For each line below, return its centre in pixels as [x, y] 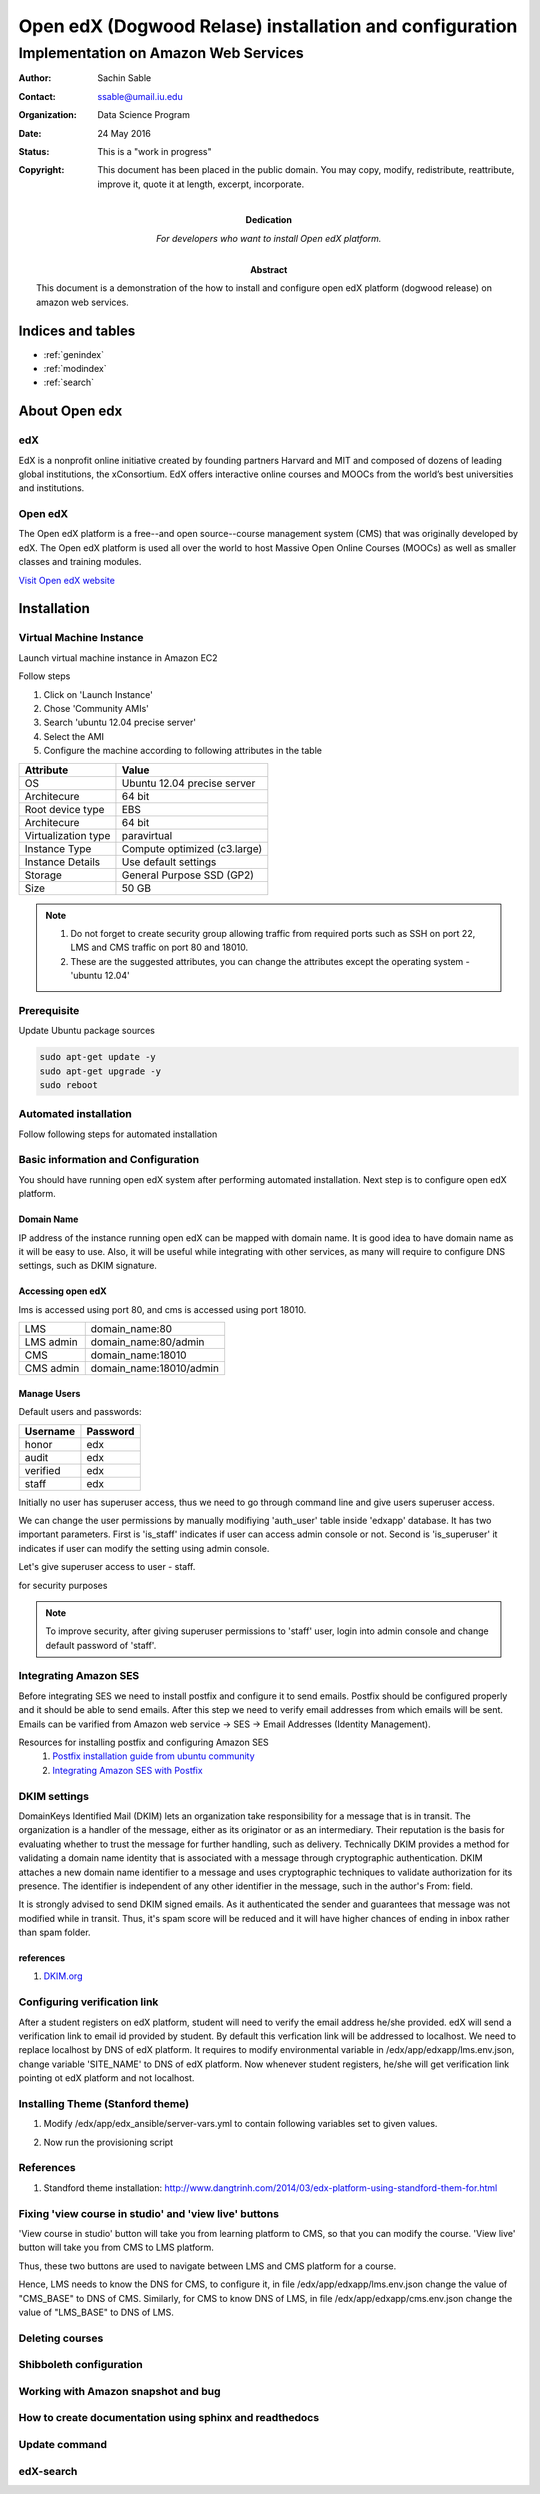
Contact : [37, 96]
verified [42, 1470]
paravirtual [147, 835]
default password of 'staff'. [101, 1645]
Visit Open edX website [66, 580]
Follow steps [44, 676]
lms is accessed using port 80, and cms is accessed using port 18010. [162, 1309]
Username [49, 1431]
